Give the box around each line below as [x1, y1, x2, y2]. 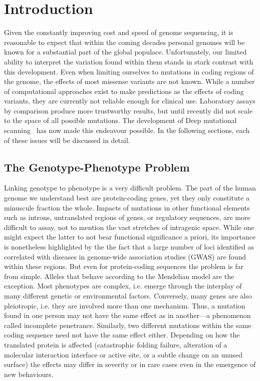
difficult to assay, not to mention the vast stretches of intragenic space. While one [4, 221, 254, 232]
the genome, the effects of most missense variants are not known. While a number [4, 76, 255, 86]
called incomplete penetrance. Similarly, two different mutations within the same [4, 319, 251, 330]
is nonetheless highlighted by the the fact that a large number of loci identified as [4, 241, 254, 252]
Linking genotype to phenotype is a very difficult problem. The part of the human [4, 182, 256, 193]
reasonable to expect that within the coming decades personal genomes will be [4, 36, 245, 47]
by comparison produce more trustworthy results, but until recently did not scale [4, 105, 253, 115]
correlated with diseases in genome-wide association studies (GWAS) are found [4, 251, 246, 261]
